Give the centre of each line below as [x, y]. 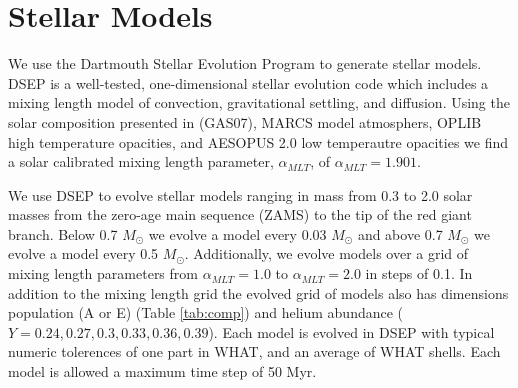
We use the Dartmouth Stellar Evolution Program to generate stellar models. [245, 63]
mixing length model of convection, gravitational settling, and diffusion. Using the [259, 102]
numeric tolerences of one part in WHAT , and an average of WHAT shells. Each [254, 351]
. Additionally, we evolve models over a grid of [326, 253]
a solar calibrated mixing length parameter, [141, 161]
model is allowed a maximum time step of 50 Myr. [162, 371]
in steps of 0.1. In [419, 273]
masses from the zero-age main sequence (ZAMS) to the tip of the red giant [240, 214]
